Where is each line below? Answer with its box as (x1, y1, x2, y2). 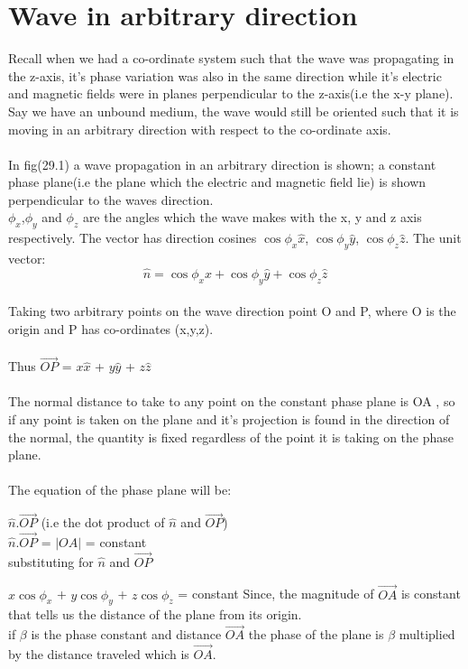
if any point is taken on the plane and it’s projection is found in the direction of (8, 410, 450, 429)
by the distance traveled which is (8, 645, 189, 664)
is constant (400, 584, 461, 603)
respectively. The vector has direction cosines (8, 228, 257, 247)
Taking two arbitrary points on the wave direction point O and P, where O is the (8, 302, 456, 321)
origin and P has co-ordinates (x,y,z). (8, 319, 214, 338)
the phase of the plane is (248, 625, 384, 644)
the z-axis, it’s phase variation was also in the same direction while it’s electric (8, 66, 442, 85)
